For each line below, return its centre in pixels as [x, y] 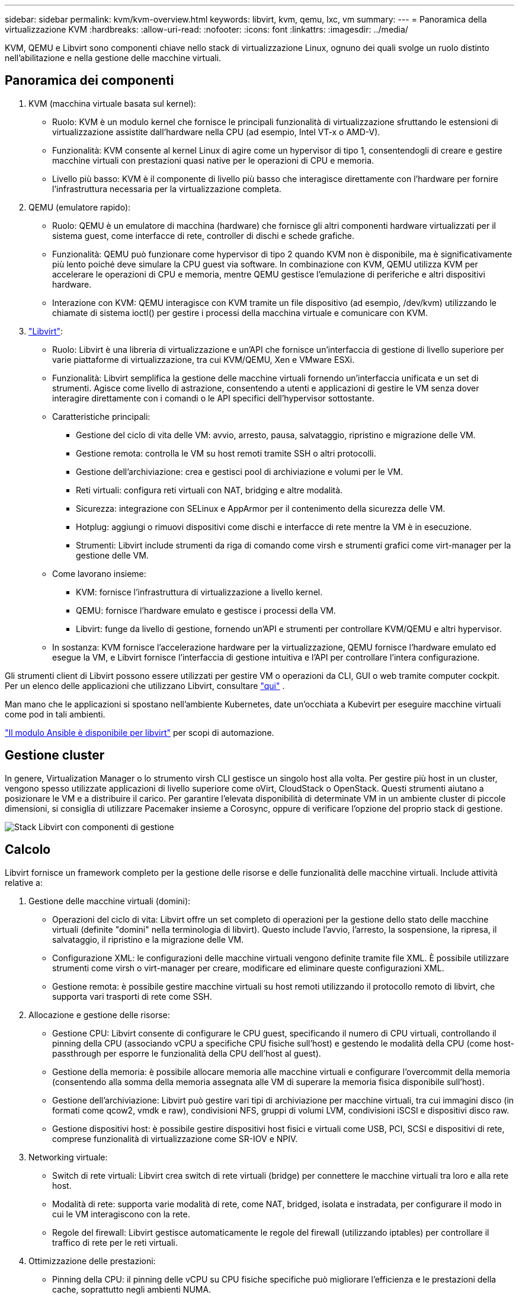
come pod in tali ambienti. [55, 714]
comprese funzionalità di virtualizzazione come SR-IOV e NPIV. [175, 1138]
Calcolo [28, 850]
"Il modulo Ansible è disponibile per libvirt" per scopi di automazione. [140, 732]
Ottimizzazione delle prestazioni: [92, 1261]
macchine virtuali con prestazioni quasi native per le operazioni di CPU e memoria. [213, 160]
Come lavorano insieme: [99, 573]
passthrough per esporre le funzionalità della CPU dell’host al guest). [187, 1053]
